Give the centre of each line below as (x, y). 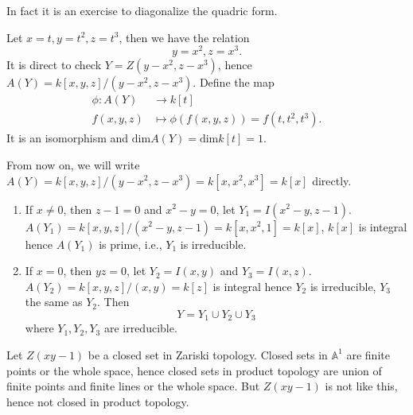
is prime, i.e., (131, 244)
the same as (54, 302)
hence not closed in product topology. (98, 401)
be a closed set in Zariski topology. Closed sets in (208, 354)
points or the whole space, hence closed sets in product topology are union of (194, 370)
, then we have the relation (184, 37)
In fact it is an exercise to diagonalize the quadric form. (142, 10)
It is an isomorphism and (68, 138)
